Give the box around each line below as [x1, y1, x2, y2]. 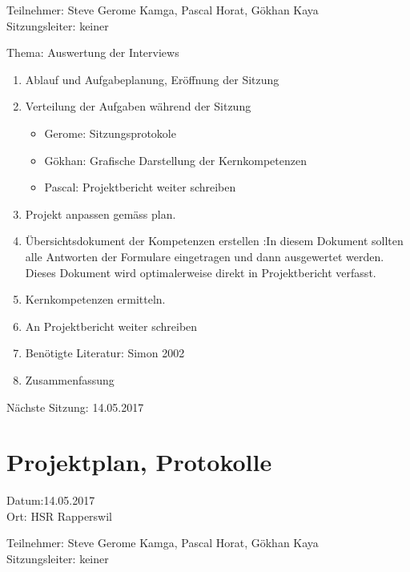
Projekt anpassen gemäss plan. [25, 205, 176, 222]
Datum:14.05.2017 [6, 492, 95, 509]
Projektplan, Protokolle [6, 445, 272, 478]
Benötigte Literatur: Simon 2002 [25, 344, 185, 361]
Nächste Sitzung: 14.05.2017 [6, 398, 144, 415]
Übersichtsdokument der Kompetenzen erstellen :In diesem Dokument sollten [25, 232, 404, 249]
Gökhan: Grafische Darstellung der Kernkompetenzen [44, 151, 307, 168]
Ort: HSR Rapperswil [6, 507, 113, 524]
